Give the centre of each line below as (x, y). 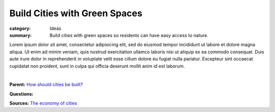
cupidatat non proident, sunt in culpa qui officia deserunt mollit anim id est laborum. (97, 66)
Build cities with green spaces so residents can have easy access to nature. (129, 35)
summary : (21, 35)
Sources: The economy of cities (43, 103)
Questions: (21, 94)
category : (20, 28)
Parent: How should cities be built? (46, 85)
